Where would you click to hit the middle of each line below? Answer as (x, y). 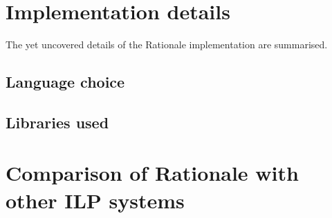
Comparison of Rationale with (152, 173)
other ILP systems (95, 200)
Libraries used (57, 122)
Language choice (65, 82)
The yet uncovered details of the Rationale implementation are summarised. (167, 44)
